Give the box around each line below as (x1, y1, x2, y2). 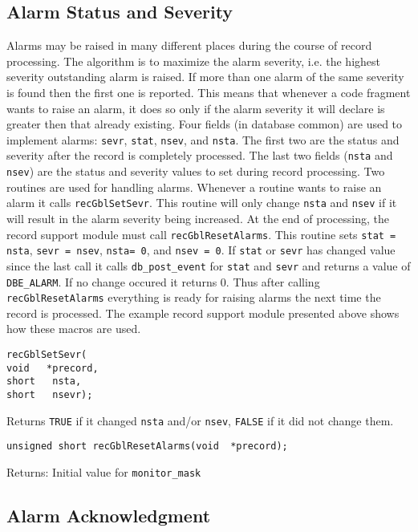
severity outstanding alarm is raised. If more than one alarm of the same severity (6, 68, 404, 85)
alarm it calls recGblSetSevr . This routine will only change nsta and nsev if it (6, 194, 397, 211)
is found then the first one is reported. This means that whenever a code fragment (6, 83, 411, 100)
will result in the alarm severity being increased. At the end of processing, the (6, 209, 389, 226)
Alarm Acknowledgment (6, 503, 211, 528)
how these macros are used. (6, 320, 141, 337)
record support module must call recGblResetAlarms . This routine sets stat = (6, 225, 396, 242)
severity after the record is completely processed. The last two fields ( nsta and (6, 147, 393, 164)
